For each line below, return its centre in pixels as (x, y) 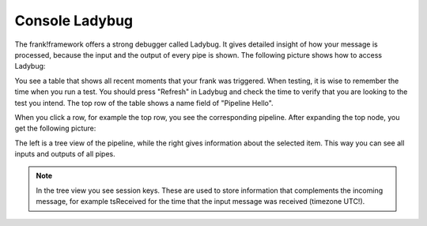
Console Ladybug (74, 21)
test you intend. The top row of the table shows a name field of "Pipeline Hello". (144, 103)
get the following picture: (55, 128)
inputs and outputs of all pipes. (65, 154)
